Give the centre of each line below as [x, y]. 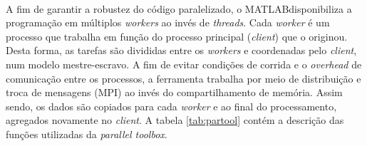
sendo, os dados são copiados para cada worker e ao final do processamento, [171, 106]
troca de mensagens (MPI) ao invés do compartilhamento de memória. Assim [174, 92]
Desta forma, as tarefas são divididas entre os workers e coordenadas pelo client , [181, 50]
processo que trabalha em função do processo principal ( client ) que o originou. [177, 36]
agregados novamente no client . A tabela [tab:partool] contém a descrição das [175, 120]
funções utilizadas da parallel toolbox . [87, 134]
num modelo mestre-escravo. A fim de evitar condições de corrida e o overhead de [184, 64]
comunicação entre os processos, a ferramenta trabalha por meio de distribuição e [183, 78]
